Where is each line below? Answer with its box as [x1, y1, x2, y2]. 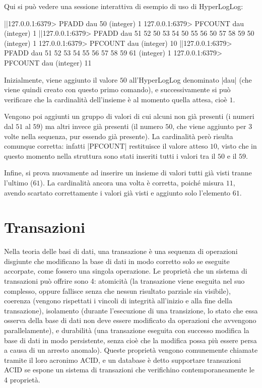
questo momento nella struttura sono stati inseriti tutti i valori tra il [4, 150, 216, 161]
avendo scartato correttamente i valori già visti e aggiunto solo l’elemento [4, 187, 231, 198]
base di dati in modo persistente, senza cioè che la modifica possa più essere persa [4, 335, 257, 345]
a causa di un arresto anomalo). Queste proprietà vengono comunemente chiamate [4, 345, 258, 355]
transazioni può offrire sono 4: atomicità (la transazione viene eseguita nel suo [4, 276, 245, 286]
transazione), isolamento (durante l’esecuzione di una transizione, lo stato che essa [4, 305, 258, 315]
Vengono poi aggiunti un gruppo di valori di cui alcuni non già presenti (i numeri [4, 111, 254, 121]
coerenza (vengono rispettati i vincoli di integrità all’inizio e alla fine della [4, 295, 232, 306]
